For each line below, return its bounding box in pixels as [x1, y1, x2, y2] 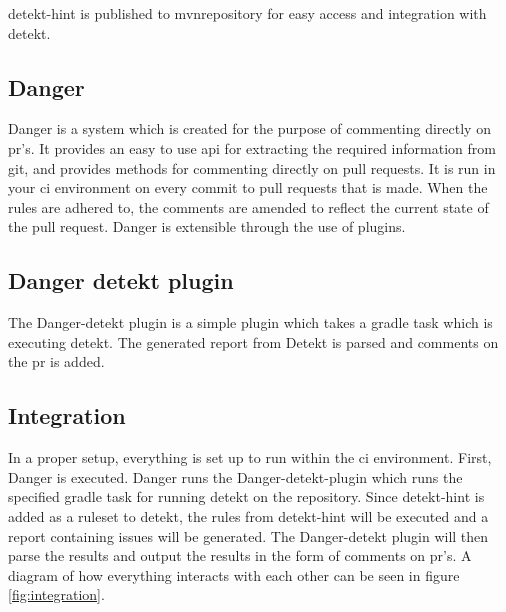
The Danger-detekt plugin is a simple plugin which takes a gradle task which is [8, 312, 493, 333]
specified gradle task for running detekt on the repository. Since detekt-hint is [8, 486, 485, 507]
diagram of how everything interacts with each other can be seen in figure [8, 564, 460, 585]
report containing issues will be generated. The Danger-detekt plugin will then [8, 525, 489, 546]
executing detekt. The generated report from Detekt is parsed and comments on [8, 331, 499, 352]
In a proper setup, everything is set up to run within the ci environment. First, [8, 447, 492, 468]
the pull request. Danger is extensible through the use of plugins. [8, 216, 406, 237]
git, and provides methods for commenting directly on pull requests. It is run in [8, 157, 496, 178]
